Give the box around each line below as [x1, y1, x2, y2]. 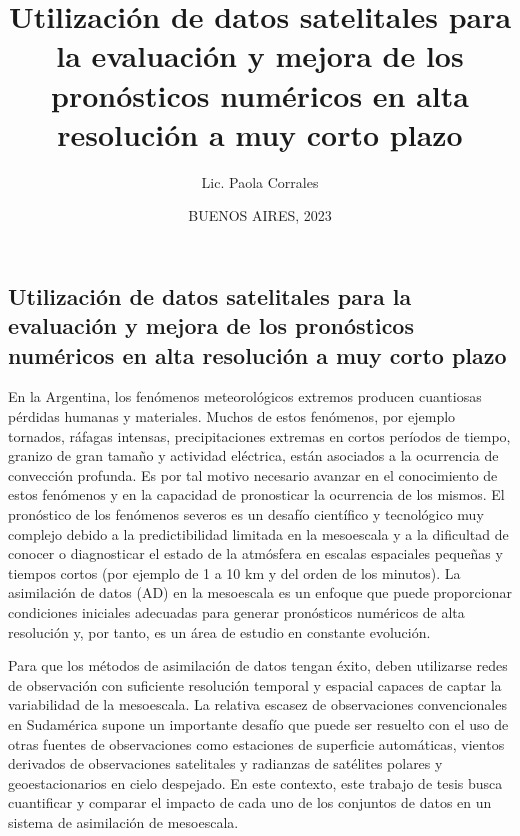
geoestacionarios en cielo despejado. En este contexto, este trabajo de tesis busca [8, 772, 503, 793]
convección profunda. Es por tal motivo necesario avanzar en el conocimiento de [8, 464, 498, 485]
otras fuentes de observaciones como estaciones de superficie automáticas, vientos [8, 733, 505, 754]
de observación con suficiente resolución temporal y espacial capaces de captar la [8, 674, 502, 695]
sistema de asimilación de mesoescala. [8, 811, 239, 832]
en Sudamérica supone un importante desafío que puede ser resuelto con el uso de [8, 713, 509, 734]
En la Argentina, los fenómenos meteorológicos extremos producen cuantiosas [8, 386, 482, 407]
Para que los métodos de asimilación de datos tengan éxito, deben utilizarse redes [8, 655, 508, 676]
